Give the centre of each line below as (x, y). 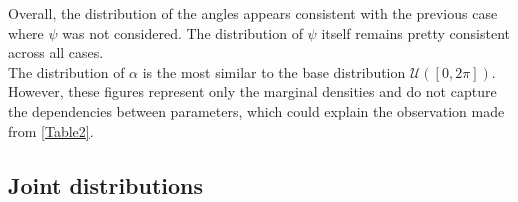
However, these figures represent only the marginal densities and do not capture (252, 91)
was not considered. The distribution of (182, 32)
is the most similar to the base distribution (274, 71)
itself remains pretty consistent (415, 32)
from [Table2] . (51, 130)
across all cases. (56, 52)
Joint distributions (106, 184)
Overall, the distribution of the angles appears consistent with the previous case (253, 13)
